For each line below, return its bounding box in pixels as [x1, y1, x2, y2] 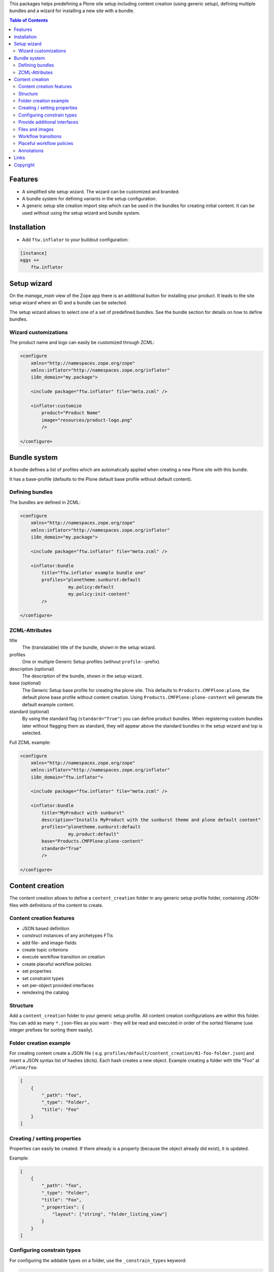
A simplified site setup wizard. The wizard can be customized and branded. [22, 188, 180, 194]
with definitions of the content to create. [19, 902, 104, 908]
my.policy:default [68, 584, 114, 590]
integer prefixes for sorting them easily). [9, 1027, 94, 1033]
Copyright [14, 162, 35, 168]
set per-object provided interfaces [22, 982, 94, 988]
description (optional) [9, 666, 54, 672]
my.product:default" [68, 831, 119, 837]
